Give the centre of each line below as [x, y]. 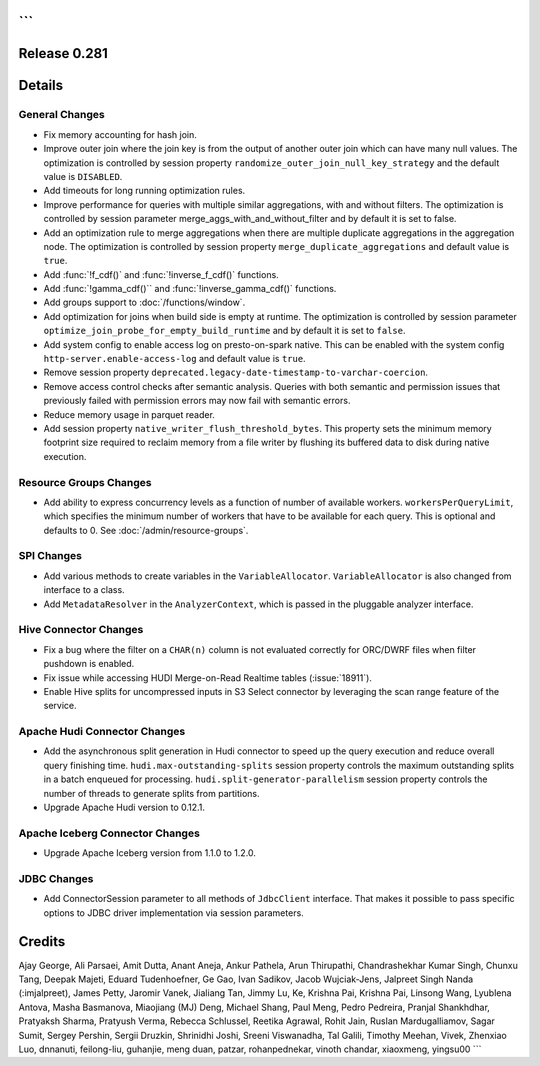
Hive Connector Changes [81, 630]
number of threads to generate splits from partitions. [151, 793]
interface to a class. [84, 590]
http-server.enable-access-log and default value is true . [174, 359]
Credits [42, 941]
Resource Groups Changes [85, 482]
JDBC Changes [56, 878]
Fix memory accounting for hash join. [120, 134]
